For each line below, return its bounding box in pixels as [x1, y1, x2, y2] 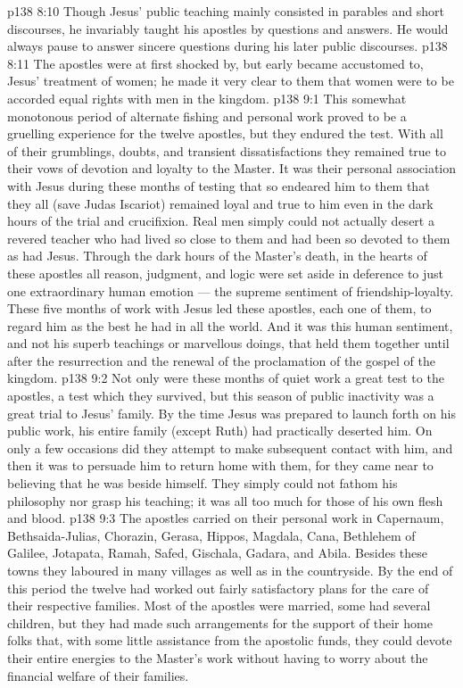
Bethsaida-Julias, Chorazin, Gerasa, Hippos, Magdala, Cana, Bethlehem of [7, 526, 416, 544]
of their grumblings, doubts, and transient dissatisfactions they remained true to [7, 141, 446, 160]
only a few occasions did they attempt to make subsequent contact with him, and [7, 438, 453, 457]
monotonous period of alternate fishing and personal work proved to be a [7, 106, 407, 125]
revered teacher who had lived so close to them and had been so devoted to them [7, 228, 451, 247]
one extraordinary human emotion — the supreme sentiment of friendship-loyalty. [7, 281, 454, 300]
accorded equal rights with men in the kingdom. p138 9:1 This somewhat [7, 88, 407, 107]
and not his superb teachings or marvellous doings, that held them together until [7, 334, 450, 352]
